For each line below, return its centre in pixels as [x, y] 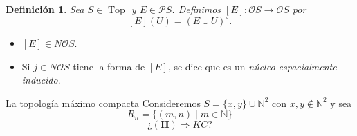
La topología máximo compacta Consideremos [103, 103]
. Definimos [196, 9]
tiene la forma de [109, 66]
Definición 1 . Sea [45, 9]
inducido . [41, 80]
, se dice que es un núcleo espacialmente [252, 66]
